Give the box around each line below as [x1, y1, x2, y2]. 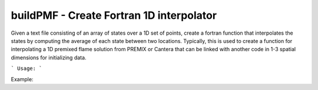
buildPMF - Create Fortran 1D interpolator [11, 9, 217, 22]
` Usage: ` [11, 65, 42, 72]
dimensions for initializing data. [11, 54, 87, 61]
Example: [11, 75, 34, 82]
